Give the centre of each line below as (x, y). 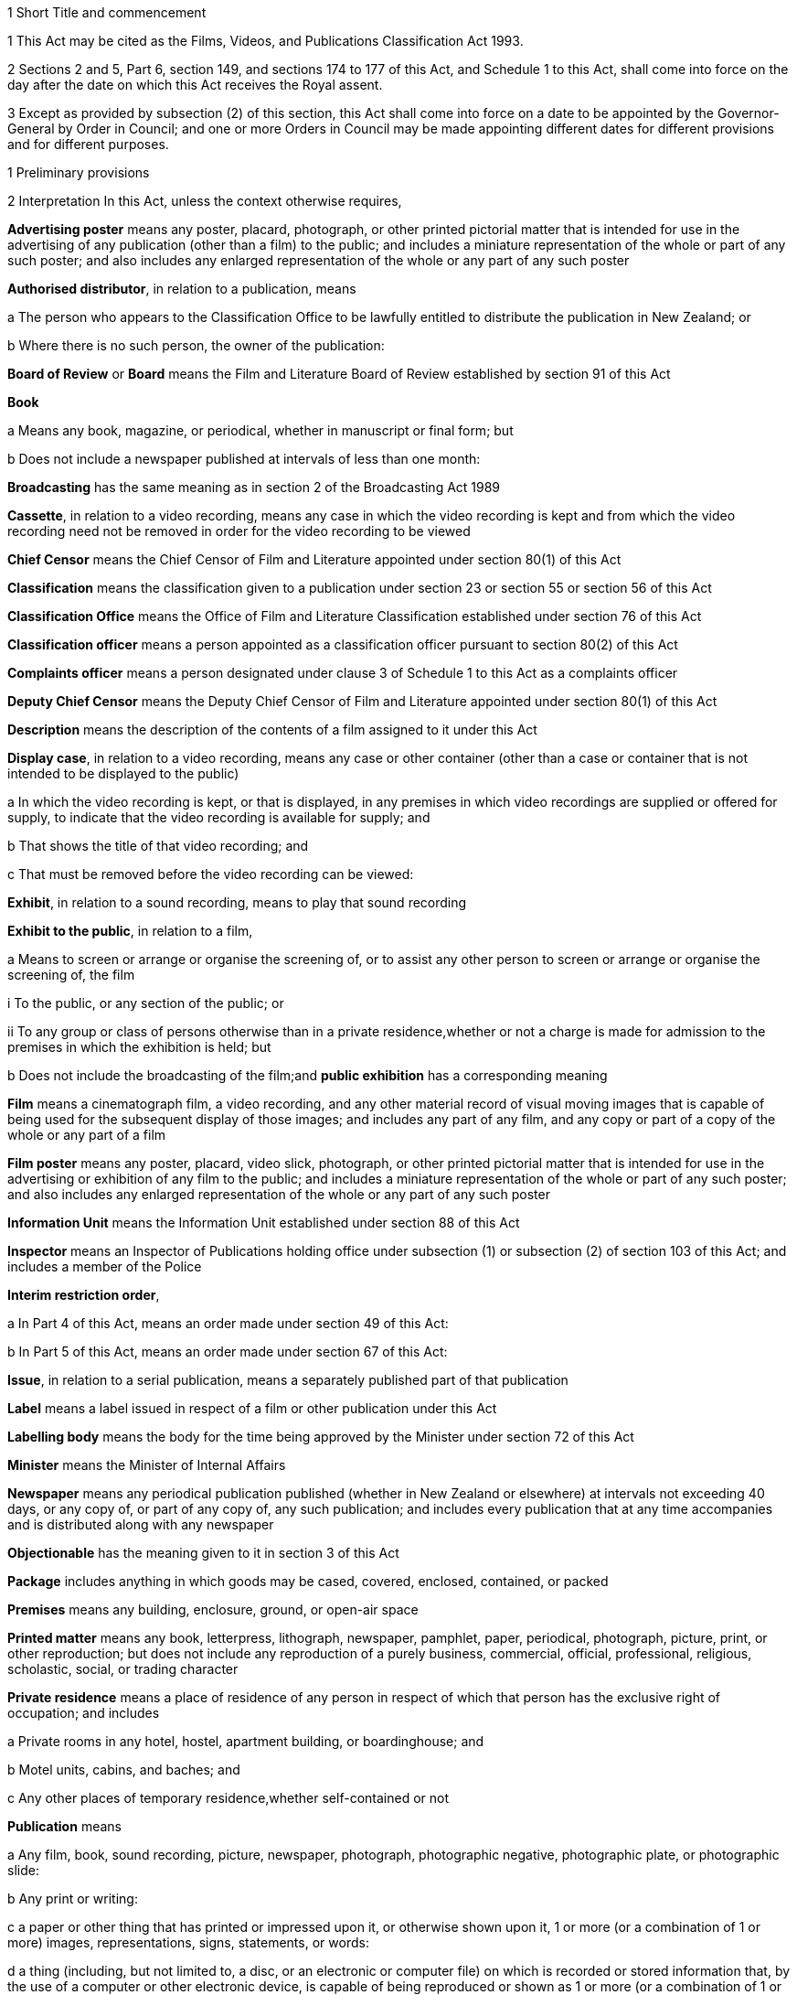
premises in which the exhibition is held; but (139, 1047)
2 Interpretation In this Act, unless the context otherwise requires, (205, 201)
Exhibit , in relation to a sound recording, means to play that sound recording (237, 902)
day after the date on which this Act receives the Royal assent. (195, 85)
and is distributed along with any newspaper (141, 1524)
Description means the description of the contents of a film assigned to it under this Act (272, 729)
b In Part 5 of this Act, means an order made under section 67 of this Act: (228, 1351)
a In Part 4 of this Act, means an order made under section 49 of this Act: (228, 1323)
